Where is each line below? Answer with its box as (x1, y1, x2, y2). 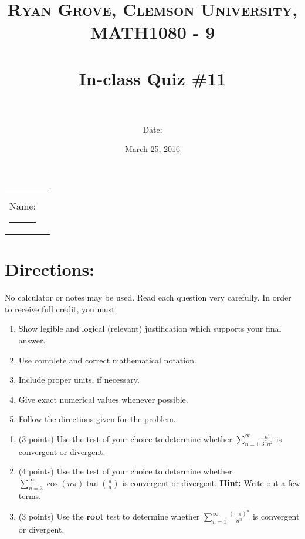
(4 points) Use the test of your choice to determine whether (18, 465, 232, 477)
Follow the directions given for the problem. (18, 413, 176, 425)
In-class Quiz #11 (79, 66, 226, 90)
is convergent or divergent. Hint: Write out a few (122, 476, 300, 489)
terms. (18, 489, 42, 501)
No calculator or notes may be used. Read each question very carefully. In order (5, 291, 292, 304)
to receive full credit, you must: (5, 302, 117, 315)
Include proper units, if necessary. (18, 373, 140, 386)
